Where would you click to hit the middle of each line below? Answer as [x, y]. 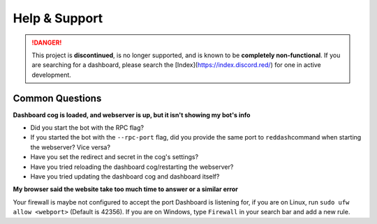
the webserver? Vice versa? [71, 147]
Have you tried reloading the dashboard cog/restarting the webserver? [132, 167]
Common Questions [57, 98]
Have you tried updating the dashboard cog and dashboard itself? [125, 176]
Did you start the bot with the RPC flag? [87, 128]
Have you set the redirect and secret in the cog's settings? [114, 157]
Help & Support [58, 18]
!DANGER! [47, 43]
